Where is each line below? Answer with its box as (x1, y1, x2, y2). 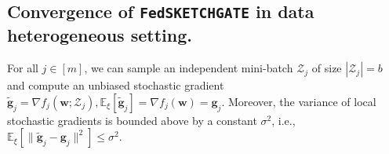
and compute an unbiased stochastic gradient (7, 77, 224, 93)
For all (7, 60, 38, 76)
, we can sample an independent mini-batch (84, 60, 293, 76)
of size (311, 60, 342, 76)
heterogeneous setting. (7, 23, 192, 47)
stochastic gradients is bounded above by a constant (7, 112, 257, 128)
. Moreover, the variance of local (221, 93, 376, 109)
